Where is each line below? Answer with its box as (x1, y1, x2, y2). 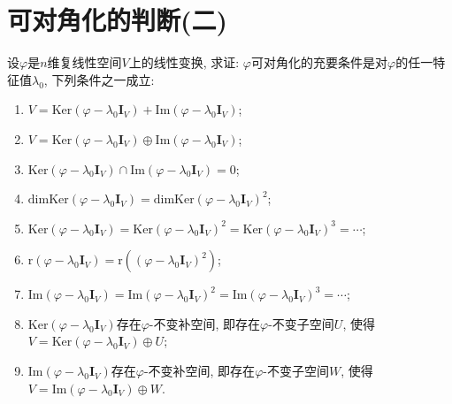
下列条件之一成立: (51, 70, 155, 88)
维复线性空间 (47, 53, 122, 72)
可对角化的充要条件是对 (251, 53, 387, 72)
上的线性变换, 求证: (128, 53, 240, 72)
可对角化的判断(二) (7, 2, 228, 38)
